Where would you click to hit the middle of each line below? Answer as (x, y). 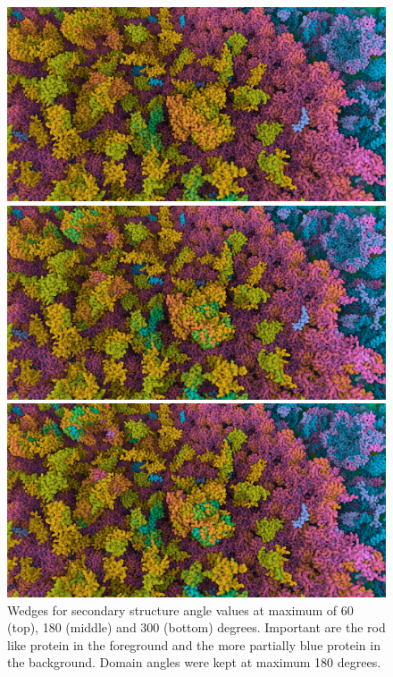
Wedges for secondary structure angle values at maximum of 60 (180, 609)
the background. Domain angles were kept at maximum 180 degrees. (194, 662)
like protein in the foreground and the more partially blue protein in (194, 644)
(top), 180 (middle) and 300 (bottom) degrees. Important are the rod (196, 627)
